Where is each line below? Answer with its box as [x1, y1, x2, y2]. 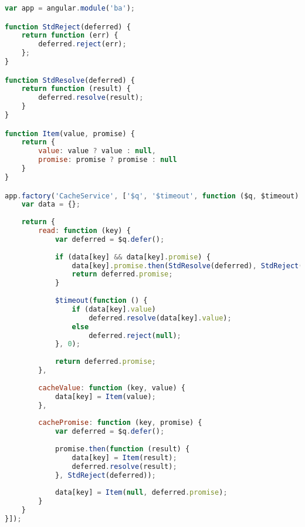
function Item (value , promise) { [5, 129, 135, 138]
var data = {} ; [21, 200, 80, 209]
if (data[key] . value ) [72, 305, 156, 313]
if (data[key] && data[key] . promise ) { [55, 252, 211, 261]
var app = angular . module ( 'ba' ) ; [5, 4, 135, 12]
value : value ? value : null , [38, 147, 156, 156]
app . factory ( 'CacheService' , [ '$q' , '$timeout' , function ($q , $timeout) [5, 191, 299, 200]
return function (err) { [21, 31, 118, 40]
